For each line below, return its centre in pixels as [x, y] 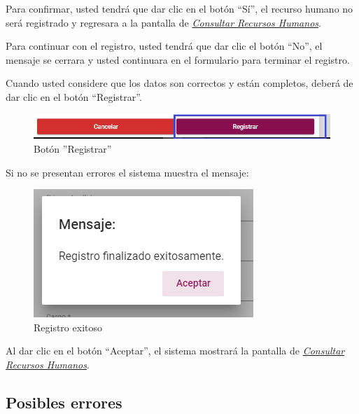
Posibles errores [64, 402]
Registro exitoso [68, 327]
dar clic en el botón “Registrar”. [74, 96]
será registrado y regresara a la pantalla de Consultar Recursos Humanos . [163, 22]
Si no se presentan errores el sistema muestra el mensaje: [127, 172]
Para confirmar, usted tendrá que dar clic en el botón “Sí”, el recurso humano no [179, 8]
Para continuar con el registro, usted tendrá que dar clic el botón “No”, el [164, 46]
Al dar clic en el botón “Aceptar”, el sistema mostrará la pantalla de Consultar [175, 351]
